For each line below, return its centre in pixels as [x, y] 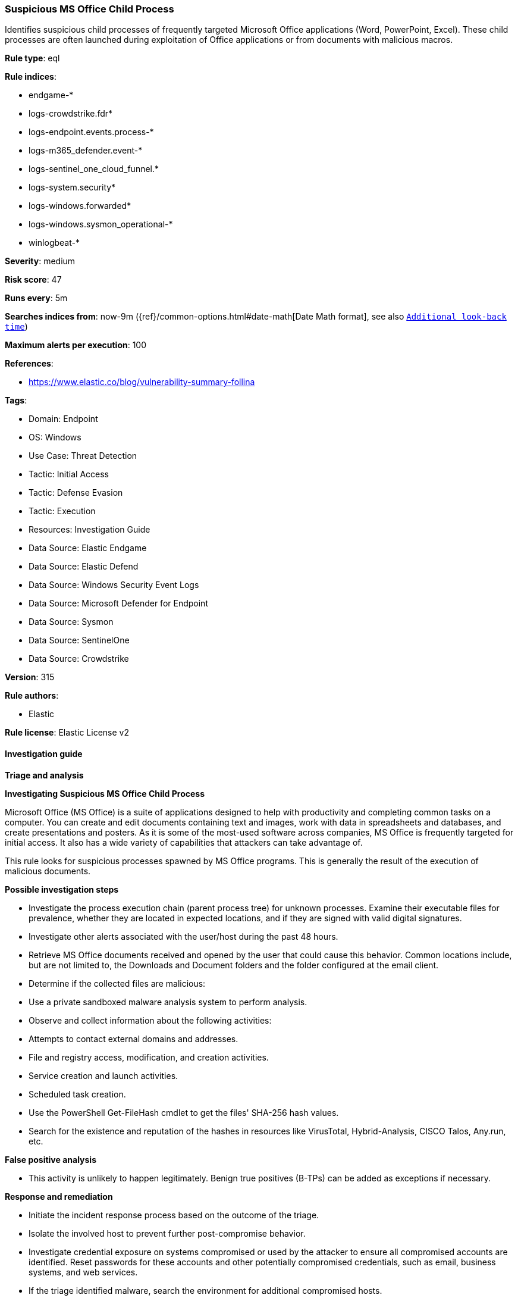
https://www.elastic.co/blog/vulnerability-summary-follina [142, 382]
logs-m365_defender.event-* [86, 151]
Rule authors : [32, 696]
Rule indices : [31, 77]
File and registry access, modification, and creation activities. [149, 1057]
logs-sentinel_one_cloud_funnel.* [94, 169]
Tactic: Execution [62, 511]
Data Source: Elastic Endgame [88, 548]
